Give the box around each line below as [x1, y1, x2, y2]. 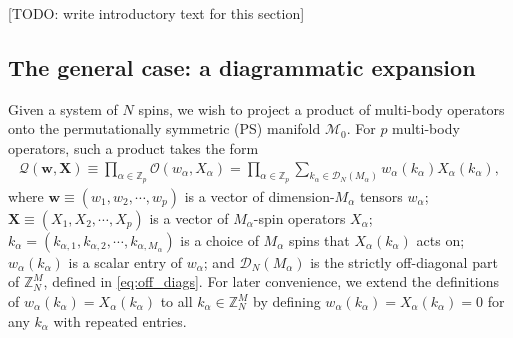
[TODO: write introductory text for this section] [8, 3, 305, 23]
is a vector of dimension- [184, 185, 335, 206]
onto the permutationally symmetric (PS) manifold [8, 118, 321, 139]
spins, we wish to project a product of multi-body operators [138, 98, 505, 119]
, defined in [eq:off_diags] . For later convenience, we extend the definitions [43, 271, 500, 292]
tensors [359, 185, 403, 206]
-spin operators [253, 207, 346, 228]
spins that [288, 229, 350, 250]
